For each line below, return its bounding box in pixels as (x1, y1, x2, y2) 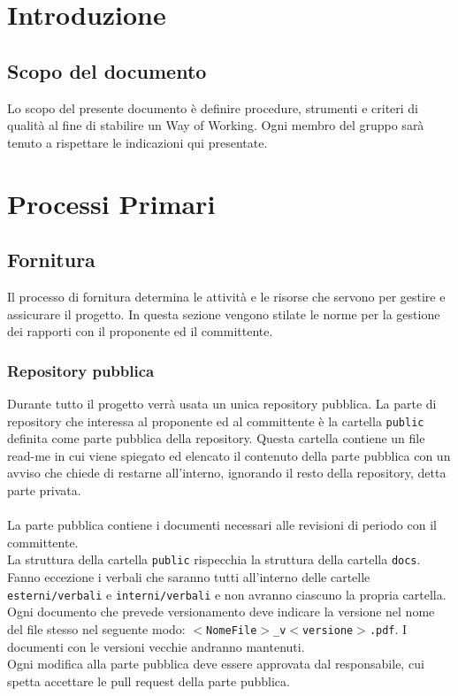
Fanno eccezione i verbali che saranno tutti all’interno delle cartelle (7, 568, 370, 585)
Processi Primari (7, 185, 216, 221)
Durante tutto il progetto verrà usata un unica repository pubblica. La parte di (7, 394, 437, 412)
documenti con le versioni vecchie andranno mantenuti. (7, 637, 305, 655)
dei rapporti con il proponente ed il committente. (7, 322, 273, 340)
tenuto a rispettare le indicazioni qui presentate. (7, 133, 268, 151)
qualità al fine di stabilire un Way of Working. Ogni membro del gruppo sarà (7, 116, 424, 134)
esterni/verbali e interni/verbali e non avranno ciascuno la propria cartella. (7, 585, 447, 603)
